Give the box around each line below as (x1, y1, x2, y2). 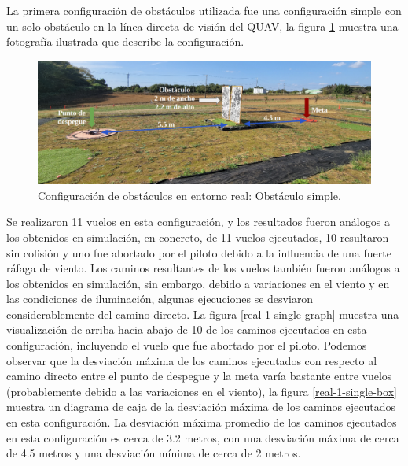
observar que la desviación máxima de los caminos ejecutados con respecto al (6, 352, 377, 368)
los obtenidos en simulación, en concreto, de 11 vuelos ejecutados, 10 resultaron (6, 228, 389, 245)
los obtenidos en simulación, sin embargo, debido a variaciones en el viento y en (6, 275, 390, 291)
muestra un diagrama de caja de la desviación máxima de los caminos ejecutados (6, 398, 396, 415)
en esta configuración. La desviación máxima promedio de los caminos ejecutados (6, 414, 397, 431)
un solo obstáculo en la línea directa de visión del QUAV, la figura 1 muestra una (6, 17, 399, 34)
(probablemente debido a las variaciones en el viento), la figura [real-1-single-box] (6, 383, 398, 399)
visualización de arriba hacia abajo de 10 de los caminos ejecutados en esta (6, 321, 367, 338)
